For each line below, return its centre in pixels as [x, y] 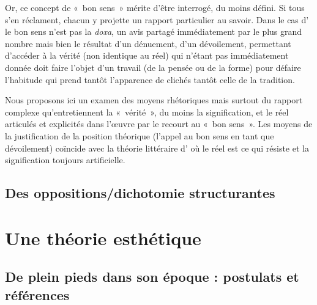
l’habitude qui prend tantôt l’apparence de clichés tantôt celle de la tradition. [150, 79]
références [37, 294]
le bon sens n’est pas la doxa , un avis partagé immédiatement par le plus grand [154, 31]
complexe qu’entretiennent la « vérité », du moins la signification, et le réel [147, 112]
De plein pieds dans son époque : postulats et [152, 277]
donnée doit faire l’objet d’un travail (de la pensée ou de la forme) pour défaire [153, 67]
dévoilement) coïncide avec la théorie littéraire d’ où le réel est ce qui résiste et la [157, 148]
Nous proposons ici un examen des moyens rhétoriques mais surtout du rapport [154, 100]
